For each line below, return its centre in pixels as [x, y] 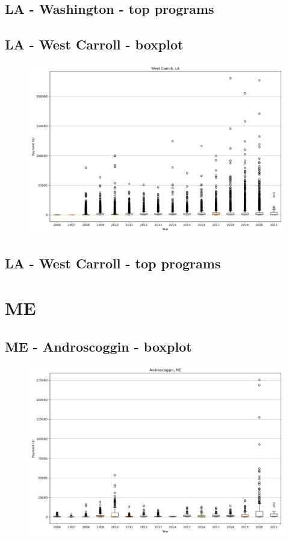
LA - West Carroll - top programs [113, 263]
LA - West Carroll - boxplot [94, 44]
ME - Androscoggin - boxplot [98, 346]
